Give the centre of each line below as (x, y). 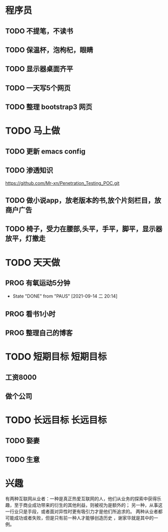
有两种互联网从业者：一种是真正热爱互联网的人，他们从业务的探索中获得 (81, 498)
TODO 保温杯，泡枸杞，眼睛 (49, 50)
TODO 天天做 (33, 262)
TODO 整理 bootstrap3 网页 (49, 107)
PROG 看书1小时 (31, 314)
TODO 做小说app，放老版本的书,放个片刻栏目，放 (83, 200)
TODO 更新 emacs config (45, 151)
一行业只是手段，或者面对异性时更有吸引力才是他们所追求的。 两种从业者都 (84, 511)
